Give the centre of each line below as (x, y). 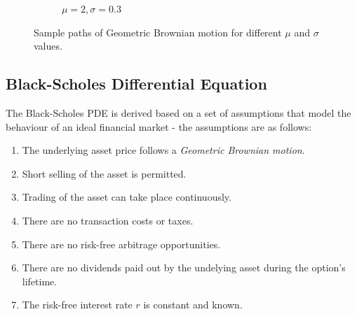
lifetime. (40, 281)
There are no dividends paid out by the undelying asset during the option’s (184, 267)
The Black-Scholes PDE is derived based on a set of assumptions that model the (178, 112)
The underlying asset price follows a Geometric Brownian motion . (163, 150)
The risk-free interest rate (77, 305)
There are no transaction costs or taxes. (108, 220)
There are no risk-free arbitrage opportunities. (121, 244)
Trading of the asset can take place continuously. (127, 197)
